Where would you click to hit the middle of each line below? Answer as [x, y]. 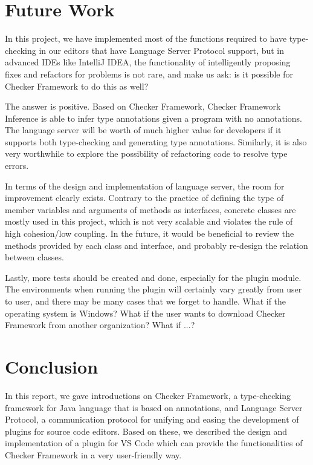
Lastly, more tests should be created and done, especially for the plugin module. [153, 277]
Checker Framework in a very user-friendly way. [93, 454]
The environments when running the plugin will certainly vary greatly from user [153, 289]
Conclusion [52, 366]
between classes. [34, 257]
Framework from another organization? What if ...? [100, 325]
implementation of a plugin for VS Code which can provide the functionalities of [154, 443]
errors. [17, 166]
